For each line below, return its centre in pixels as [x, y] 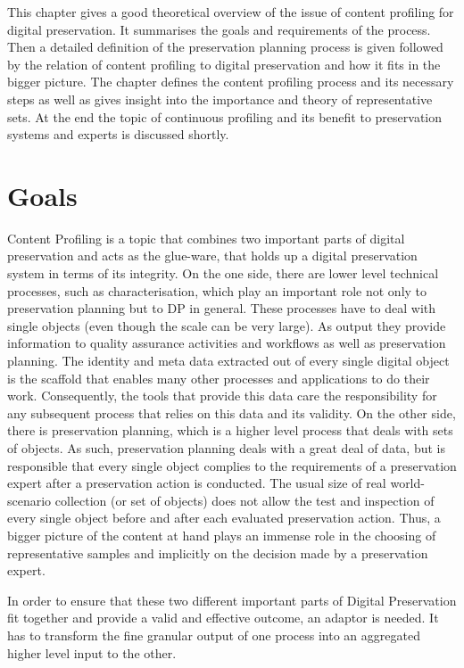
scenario [29, 500]
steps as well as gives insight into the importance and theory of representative [220, 99]
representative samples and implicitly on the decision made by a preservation [218, 553]
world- [407, 483]
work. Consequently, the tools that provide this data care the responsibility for [222, 396]
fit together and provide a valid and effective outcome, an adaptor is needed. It [223, 618]
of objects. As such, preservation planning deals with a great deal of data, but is [226, 448]
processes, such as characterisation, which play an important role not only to [217, 290]
